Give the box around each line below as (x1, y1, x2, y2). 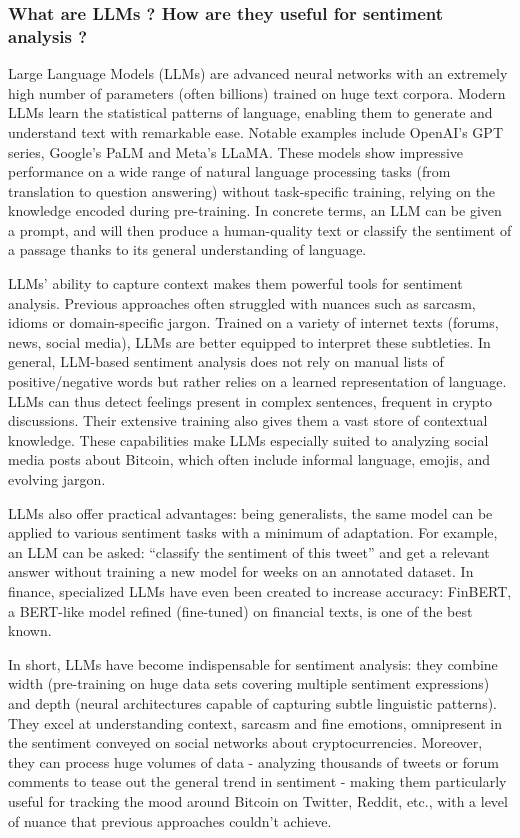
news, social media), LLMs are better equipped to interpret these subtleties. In (8, 331, 491, 352)
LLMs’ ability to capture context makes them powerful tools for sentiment (8, 273, 463, 294)
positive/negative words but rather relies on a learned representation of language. (8, 371, 507, 392)
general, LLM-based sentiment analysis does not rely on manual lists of (8, 351, 444, 372)
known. (8, 620, 52, 641)
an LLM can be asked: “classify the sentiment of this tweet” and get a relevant (8, 541, 490, 562)
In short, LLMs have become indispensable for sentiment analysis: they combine (8, 653, 498, 674)
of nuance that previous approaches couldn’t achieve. (8, 810, 332, 831)
